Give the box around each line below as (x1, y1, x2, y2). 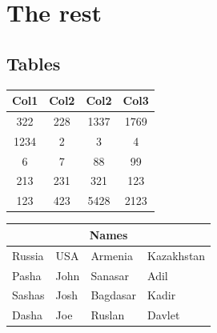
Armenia (90, 247, 133, 263)
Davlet (147, 307, 180, 323)
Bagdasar (90, 287, 137, 303)
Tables (6, 50, 61, 75)
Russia (12, 247, 44, 263)
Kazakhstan (147, 247, 206, 263)
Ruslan (90, 307, 125, 323)
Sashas (12, 287, 45, 303)
